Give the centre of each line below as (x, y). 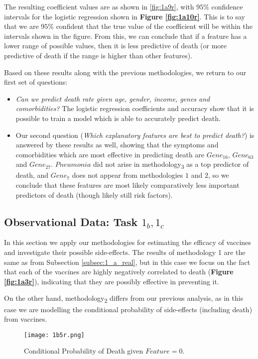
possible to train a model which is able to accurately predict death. (118, 118)
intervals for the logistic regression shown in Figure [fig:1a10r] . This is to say (125, 16)
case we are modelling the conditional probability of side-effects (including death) (128, 309)
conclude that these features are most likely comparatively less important (128, 185)
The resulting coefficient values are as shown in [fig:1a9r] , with (99, 6)
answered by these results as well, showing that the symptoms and (117, 145)
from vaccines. (26, 319)
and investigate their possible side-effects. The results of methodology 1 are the (125, 252)
